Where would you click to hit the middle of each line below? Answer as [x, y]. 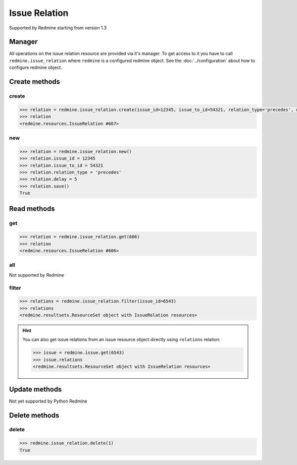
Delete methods [34, 415]
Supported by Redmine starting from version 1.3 [58, 28]
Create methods [35, 82]
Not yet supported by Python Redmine [48, 401]
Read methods [32, 209]
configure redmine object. [36, 67]
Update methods [35, 389]
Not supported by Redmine [37, 275]
